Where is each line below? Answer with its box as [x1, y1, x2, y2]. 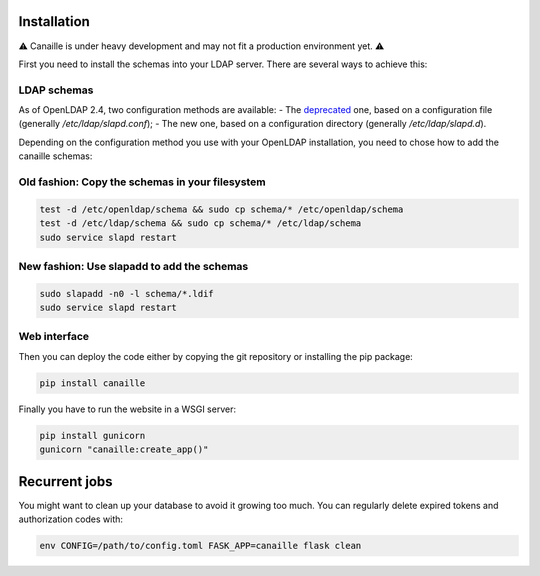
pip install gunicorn [39, 430, 146, 441]
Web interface [18, 330, 90, 344]
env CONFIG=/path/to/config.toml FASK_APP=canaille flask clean [39, 540, 362, 552]
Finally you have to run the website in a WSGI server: [18, 403, 237, 415]
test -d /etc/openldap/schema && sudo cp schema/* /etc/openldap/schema [39, 203, 404, 215]
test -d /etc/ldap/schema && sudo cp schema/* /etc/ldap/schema [39, 218, 362, 229]
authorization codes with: [18, 513, 124, 525]
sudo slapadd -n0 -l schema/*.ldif [39, 288, 214, 299]
